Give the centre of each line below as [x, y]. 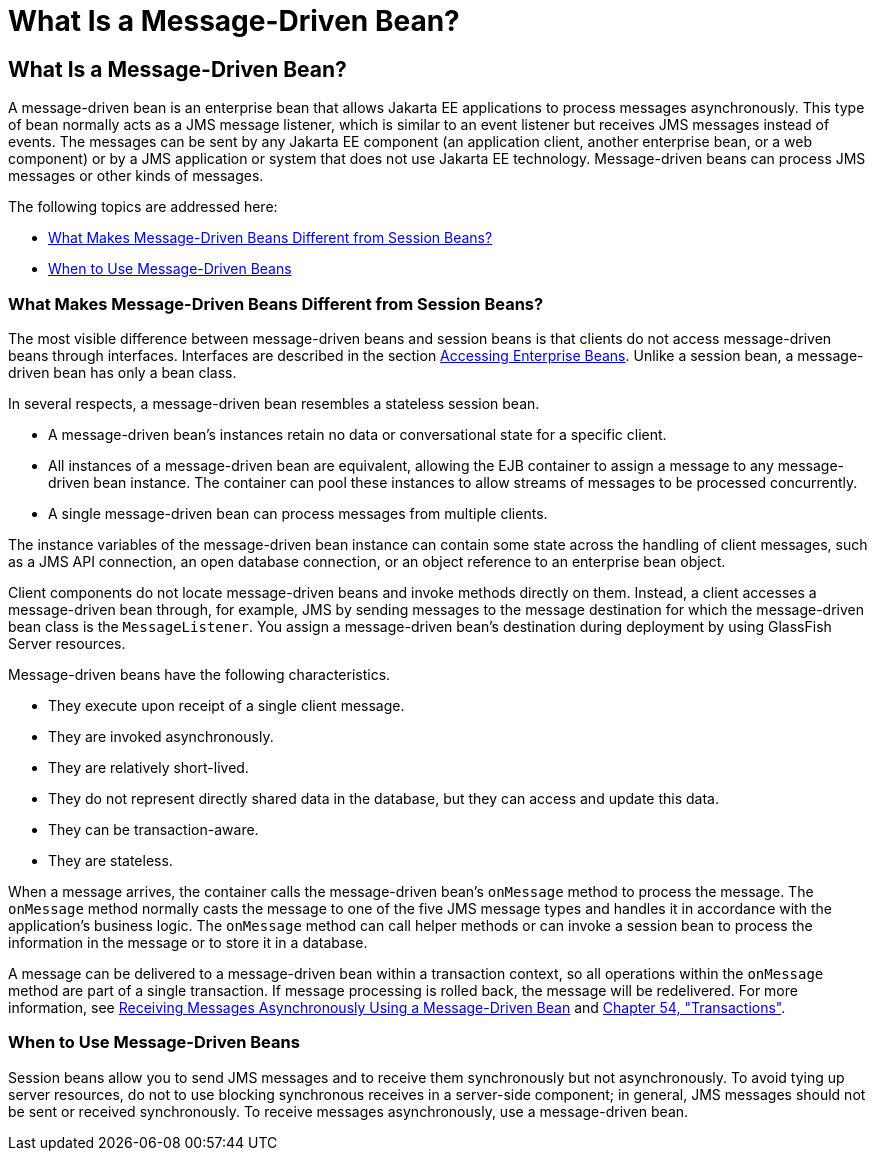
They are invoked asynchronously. [161, 736]
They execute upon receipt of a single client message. [226, 705]
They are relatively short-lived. [148, 767]
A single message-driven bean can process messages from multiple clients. [298, 513]
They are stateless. [110, 860]
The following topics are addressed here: [143, 207]
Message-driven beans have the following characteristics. [199, 674]
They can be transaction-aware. [153, 829]
